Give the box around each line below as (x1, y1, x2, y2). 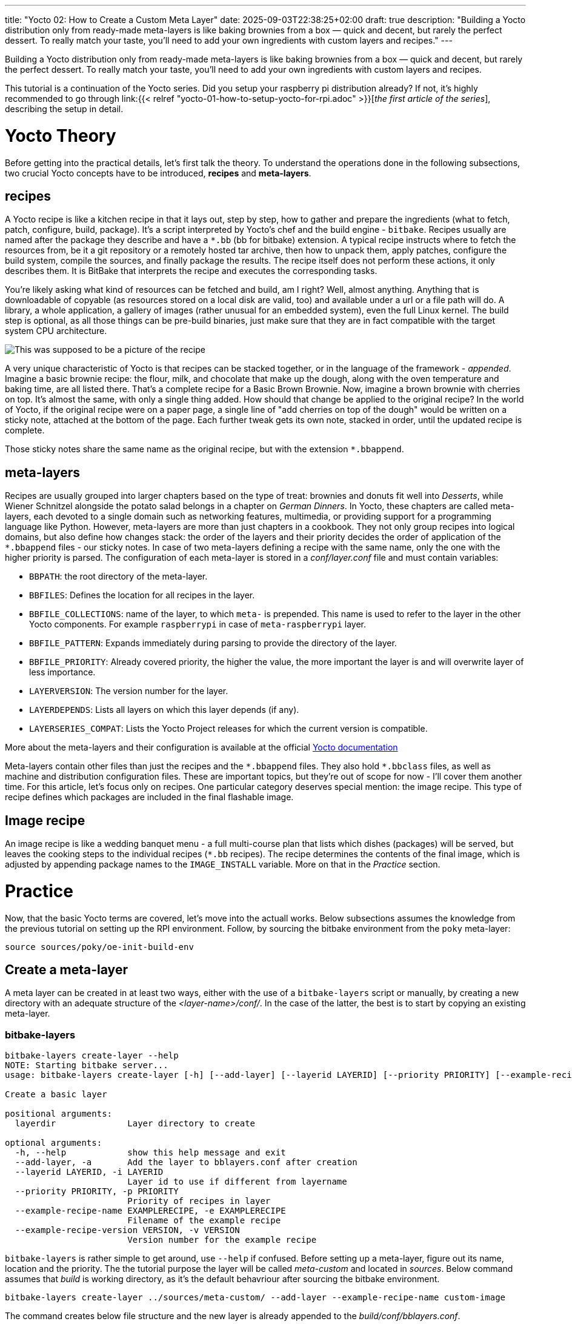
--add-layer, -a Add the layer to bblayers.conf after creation (15, 1157, 358, 1168)
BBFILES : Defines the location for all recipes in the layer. (29, 590, 255, 601)
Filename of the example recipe (127, 1215, 281, 1226)
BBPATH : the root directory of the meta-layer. (29, 571, 208, 582)
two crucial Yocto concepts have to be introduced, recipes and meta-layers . (5, 167, 311, 178)
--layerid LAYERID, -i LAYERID (15, 1167, 164, 1177)
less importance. (29, 667, 96, 678)
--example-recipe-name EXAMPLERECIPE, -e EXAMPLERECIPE (15, 1206, 286, 1216)
